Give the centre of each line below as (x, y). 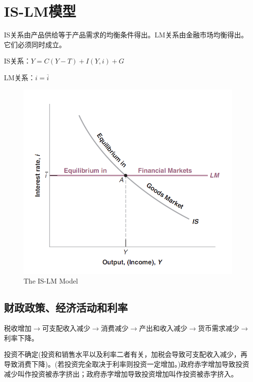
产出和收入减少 (163, 328)
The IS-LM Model (51, 281)
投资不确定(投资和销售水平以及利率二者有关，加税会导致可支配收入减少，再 (126, 354)
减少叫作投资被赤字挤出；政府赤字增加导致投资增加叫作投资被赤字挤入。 (121, 373)
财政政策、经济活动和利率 (66, 307)
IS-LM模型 (40, 11)
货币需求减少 (218, 328)
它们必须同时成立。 (35, 44)
